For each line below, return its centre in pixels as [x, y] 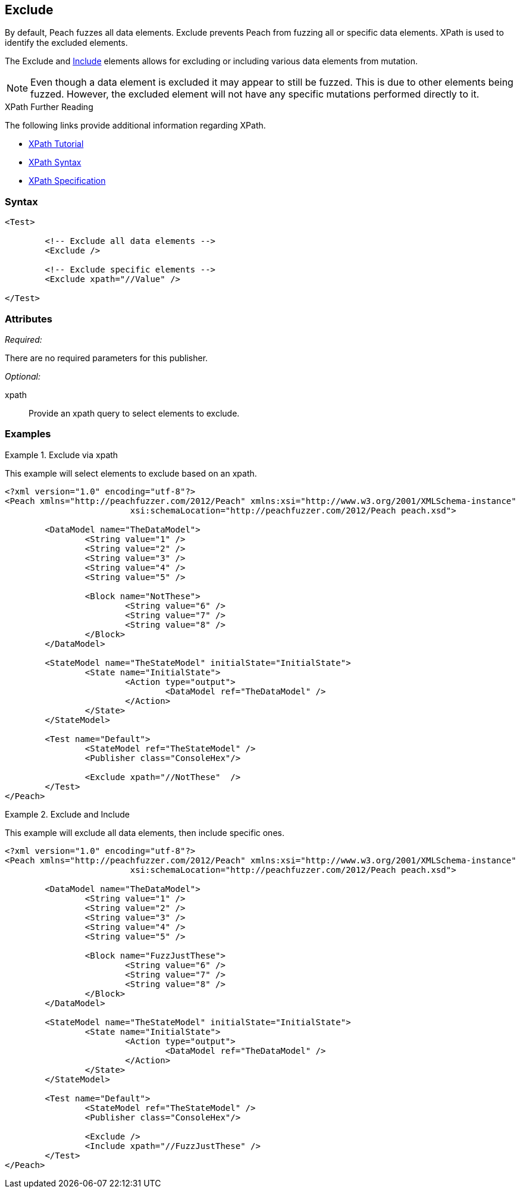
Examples [28, 434]
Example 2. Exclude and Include [67, 814]
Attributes [29, 319]
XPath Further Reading [49, 107]
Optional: [23, 376]
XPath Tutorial [56, 144]
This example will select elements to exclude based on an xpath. [131, 473]
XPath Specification [67, 181]
